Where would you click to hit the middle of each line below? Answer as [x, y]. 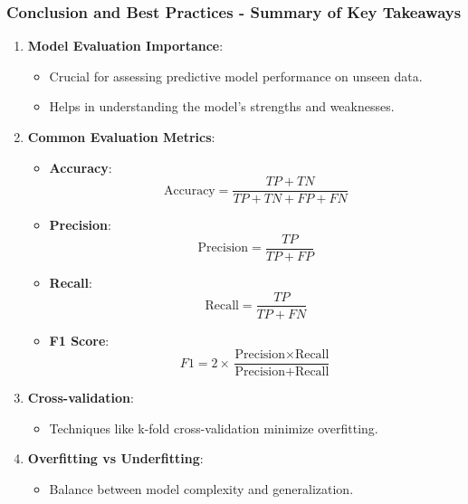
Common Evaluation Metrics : [121, 137]
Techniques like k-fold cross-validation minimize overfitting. [214, 428]
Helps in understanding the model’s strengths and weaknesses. [222, 106]
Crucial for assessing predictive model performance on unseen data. [236, 76]
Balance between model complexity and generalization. [201, 489]
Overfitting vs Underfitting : [115, 458]
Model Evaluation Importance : [125, 46]
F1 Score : [79, 340]
